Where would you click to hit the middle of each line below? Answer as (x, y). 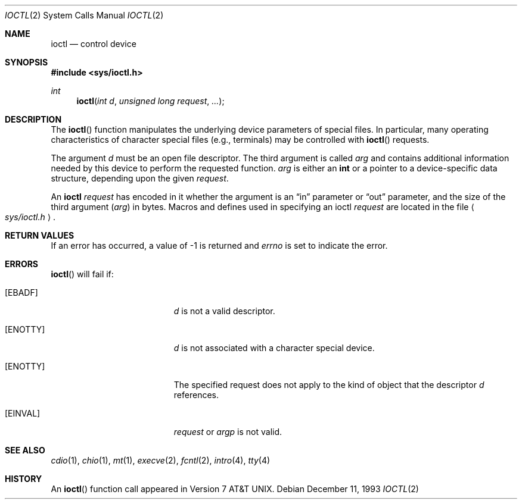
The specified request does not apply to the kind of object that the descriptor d (329, 385)
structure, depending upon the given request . (140, 178)
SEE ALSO (25, 450)
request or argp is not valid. (228, 432)
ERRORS (22, 264)
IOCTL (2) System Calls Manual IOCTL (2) (84, 15)
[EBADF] (21, 292)
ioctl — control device (94, 44)
